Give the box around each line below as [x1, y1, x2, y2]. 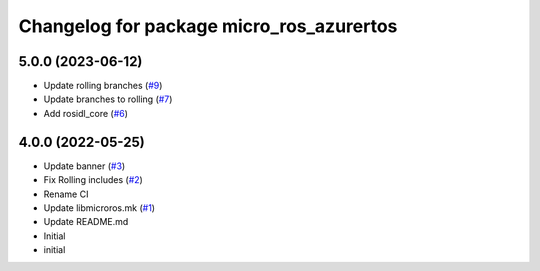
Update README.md [43, 216, 129, 228]
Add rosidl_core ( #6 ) [43, 107, 129, 119]
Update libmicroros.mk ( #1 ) [43, 201, 155, 214]
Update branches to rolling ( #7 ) [43, 93, 173, 105]
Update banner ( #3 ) [43, 160, 126, 172]
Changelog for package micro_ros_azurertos [18, 15, 398, 37]
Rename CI [43, 188, 89, 200]
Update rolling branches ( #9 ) [43, 80, 163, 92]
